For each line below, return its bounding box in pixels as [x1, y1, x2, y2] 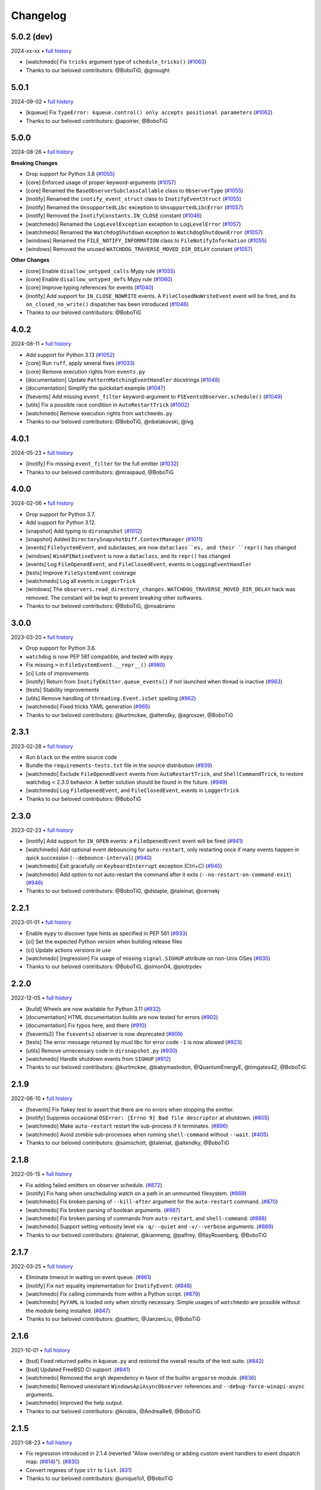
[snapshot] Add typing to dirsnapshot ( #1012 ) [26, 527, 143, 535]
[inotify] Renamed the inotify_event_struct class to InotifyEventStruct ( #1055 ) [26, 195, 242, 203]
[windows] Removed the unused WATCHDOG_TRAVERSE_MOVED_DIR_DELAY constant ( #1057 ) [26, 245, 253, 253]
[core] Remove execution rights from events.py [26, 368, 146, 375]
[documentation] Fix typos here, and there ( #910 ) [26, 1022, 147, 1029]
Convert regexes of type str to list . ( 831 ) [26, 1466, 132, 1473]
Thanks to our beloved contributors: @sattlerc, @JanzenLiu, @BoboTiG [26, 1315, 201, 1323]
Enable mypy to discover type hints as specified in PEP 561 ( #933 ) [26, 930, 188, 937]
